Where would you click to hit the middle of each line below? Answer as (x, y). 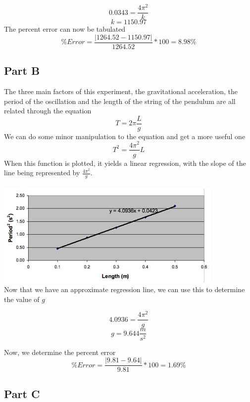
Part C (22, 393)
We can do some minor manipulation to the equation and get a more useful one (125, 136)
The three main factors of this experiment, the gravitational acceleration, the (121, 91)
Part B (22, 71)
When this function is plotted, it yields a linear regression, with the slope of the (125, 163)
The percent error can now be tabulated (65, 29)
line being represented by (42, 173)
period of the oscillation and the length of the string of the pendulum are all (120, 101)
